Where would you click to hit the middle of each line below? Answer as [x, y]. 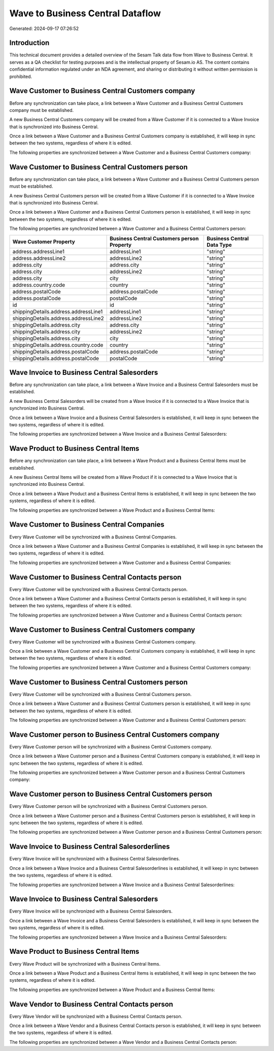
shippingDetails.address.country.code [58, 345]
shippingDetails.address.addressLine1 [58, 311]
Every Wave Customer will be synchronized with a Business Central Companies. [93, 537]
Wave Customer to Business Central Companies [87, 525]
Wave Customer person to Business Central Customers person [111, 794]
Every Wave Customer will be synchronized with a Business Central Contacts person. [98, 589]
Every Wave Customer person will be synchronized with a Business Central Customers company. [111, 747]
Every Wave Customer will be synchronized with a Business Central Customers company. [103, 641]
